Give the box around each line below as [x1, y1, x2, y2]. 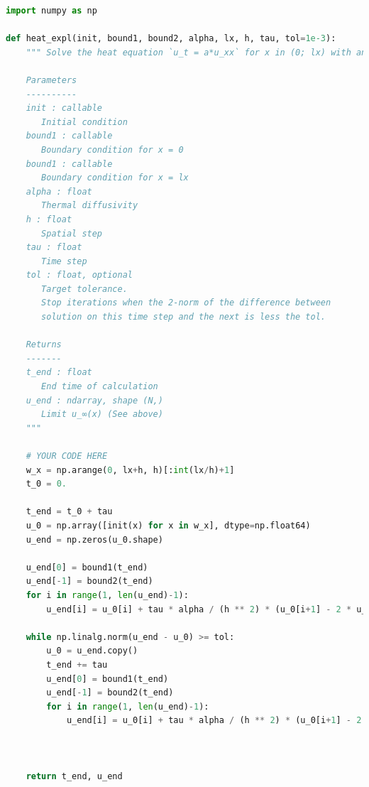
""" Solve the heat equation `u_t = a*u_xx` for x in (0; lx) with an [26, 47, 367, 58]
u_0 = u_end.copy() [46, 646, 138, 656]
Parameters [26, 75, 77, 85]
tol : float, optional [26, 270, 133, 281]
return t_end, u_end [26, 771, 123, 781]
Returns [26, 340, 62, 350]
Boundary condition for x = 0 [41, 144, 184, 155]
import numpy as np [6, 6, 97, 16]
